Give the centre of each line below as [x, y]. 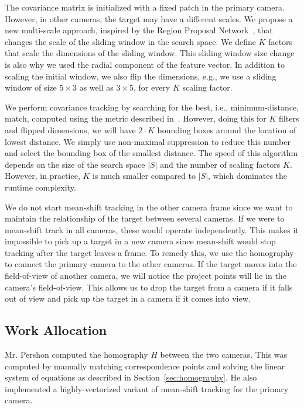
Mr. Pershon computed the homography [76, 355]
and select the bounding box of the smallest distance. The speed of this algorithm [151, 153]
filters [289, 118]
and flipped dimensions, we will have [70, 129]
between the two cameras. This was [224, 355]
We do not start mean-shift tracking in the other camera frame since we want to [149, 207]
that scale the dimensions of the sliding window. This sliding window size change [150, 53]
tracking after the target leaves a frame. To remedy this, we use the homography [149, 252]
